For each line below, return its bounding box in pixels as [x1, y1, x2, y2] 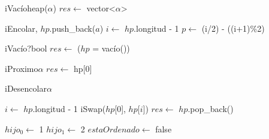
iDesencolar [5, 82, 47, 95]
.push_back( [49, 22, 96, 34]
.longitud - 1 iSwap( [32, 102, 106, 114]
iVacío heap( [5, 2, 48, 14]
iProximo [5, 62, 38, 74]
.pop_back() [188, 102, 234, 114]
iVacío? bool [5, 42, 47, 55]
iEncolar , [5, 22, 38, 34]
